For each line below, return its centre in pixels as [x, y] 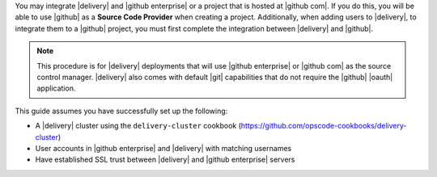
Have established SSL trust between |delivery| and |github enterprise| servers [165, 160]
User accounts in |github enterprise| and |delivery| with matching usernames [163, 148]
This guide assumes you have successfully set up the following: [121, 111]
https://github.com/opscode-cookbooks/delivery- [324, 126]
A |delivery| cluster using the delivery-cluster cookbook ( [138, 126]
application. [56, 88]
